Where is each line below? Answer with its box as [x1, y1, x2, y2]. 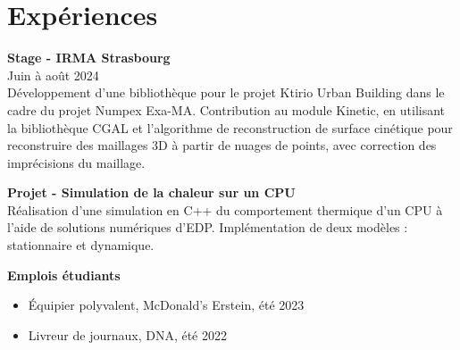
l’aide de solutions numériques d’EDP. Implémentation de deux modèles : [7, 218, 408, 237]
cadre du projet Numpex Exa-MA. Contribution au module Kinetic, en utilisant [7, 100, 446, 119]
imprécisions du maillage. [7, 153, 146, 171]
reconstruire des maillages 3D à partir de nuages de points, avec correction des [7, 136, 437, 154]
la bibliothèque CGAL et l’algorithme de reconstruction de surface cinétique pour [7, 118, 453, 137]
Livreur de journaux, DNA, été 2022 [28, 325, 227, 344]
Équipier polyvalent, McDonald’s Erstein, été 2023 [28, 296, 305, 314]
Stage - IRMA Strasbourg [7, 48, 171, 67]
